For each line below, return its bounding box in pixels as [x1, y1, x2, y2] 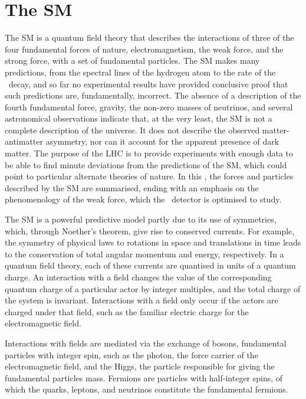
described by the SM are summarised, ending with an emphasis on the [5, 181, 259, 194]
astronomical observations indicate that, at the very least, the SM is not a [5, 112, 272, 125]
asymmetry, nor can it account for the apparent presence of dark [45, 135, 279, 148]
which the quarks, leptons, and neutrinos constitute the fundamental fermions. [5, 383, 288, 395]
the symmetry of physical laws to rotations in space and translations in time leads [5, 236, 301, 248]
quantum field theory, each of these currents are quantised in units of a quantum [5, 259, 296, 272]
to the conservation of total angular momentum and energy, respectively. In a [5, 247, 284, 260]
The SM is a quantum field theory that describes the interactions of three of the [5, 31, 294, 44]
